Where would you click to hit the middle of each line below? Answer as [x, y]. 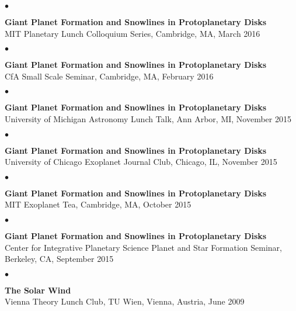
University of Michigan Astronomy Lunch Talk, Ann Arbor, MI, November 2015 [148, 118]
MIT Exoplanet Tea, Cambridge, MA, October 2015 [98, 204]
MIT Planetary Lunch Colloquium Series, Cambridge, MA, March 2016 [133, 33]
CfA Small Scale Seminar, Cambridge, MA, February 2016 [109, 76]
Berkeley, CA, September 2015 [59, 259]
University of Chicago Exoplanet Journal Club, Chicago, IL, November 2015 [141, 162]
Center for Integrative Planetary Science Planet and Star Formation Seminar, [143, 247]
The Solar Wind [38, 290]
